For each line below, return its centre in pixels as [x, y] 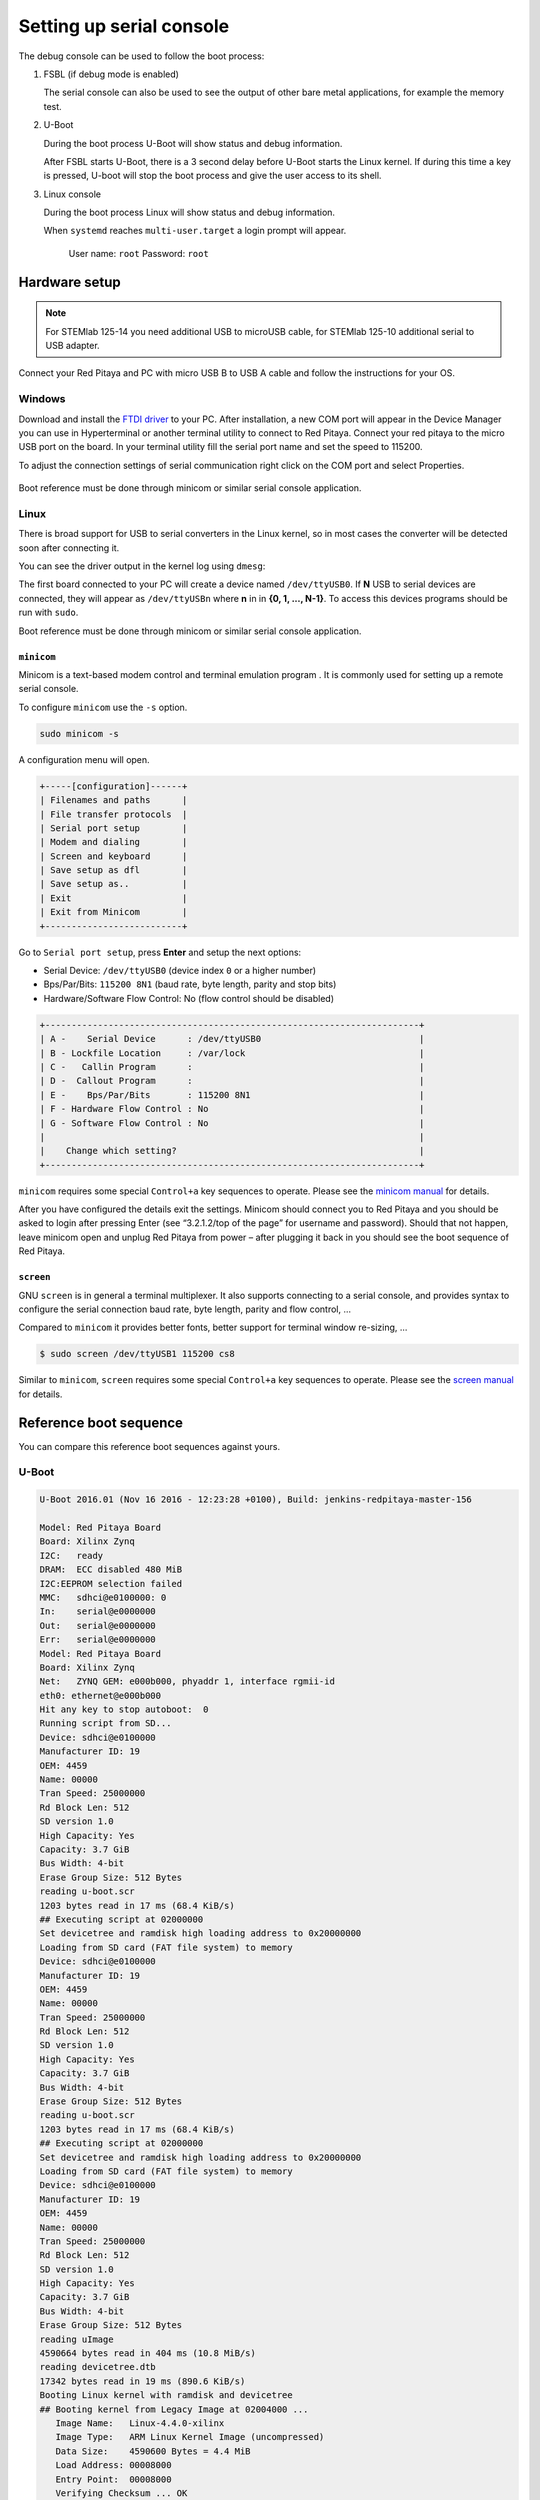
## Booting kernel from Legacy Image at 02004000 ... [174, 2409]
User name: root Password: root [138, 253]
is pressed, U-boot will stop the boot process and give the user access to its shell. [212, 176]
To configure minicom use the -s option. [103, 707]
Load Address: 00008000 [113, 2465]
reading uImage [76, 2339]
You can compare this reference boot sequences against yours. [149, 1446]
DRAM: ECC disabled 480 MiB [111, 1569]
